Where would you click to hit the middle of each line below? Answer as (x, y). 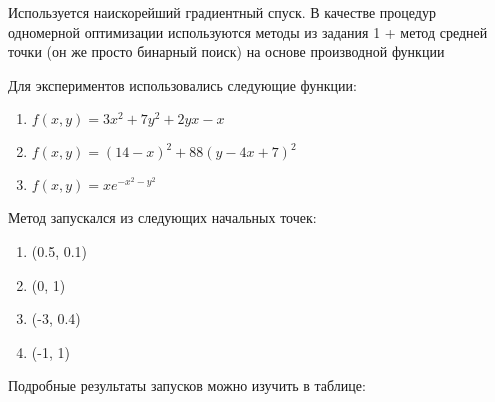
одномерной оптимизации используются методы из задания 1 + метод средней (248, 31)
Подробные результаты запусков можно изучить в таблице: (187, 385)
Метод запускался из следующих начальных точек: (162, 217)
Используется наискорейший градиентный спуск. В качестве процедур (222, 12)
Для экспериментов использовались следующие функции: (182, 84)
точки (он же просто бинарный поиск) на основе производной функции (226, 51)
